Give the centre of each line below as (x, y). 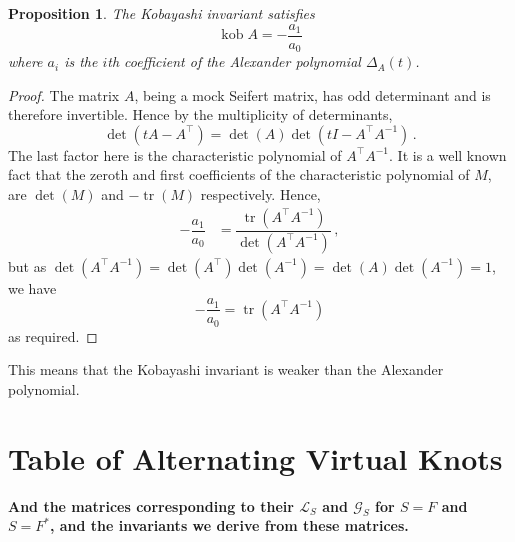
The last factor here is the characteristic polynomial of (175, 154)
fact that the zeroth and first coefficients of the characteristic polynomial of (239, 174)
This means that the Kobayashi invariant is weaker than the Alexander (226, 369)
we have (32, 287)
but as (27, 265)
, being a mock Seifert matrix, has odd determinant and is (312, 94)
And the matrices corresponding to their (151, 505)
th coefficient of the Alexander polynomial (234, 61)
